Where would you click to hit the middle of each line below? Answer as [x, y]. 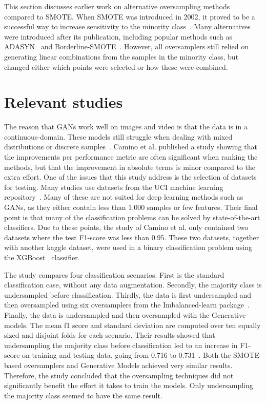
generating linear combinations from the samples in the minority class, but [121, 56]
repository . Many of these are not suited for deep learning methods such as [124, 197]
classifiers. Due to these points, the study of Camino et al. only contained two [126, 227]
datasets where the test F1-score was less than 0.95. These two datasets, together [132, 237]
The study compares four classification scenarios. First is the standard [114, 274]
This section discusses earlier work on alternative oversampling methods [117, 6]
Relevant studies [64, 102]
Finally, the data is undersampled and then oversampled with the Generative [125, 314]
